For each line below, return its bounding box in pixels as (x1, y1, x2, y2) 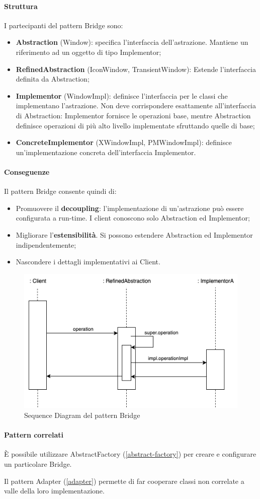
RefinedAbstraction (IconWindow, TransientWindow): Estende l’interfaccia (16, 63, 256, 74)
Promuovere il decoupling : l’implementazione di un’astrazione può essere (16, 202, 244, 213)
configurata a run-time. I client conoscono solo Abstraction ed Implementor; (16, 212, 250, 223)
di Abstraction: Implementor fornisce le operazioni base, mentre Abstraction (16, 110, 251, 120)
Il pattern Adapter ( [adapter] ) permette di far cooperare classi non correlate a (4, 475, 244, 486)
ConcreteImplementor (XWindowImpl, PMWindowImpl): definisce (16, 137, 232, 148)
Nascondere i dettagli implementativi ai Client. (16, 256, 160, 267)
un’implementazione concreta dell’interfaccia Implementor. (16, 147, 196, 157)
